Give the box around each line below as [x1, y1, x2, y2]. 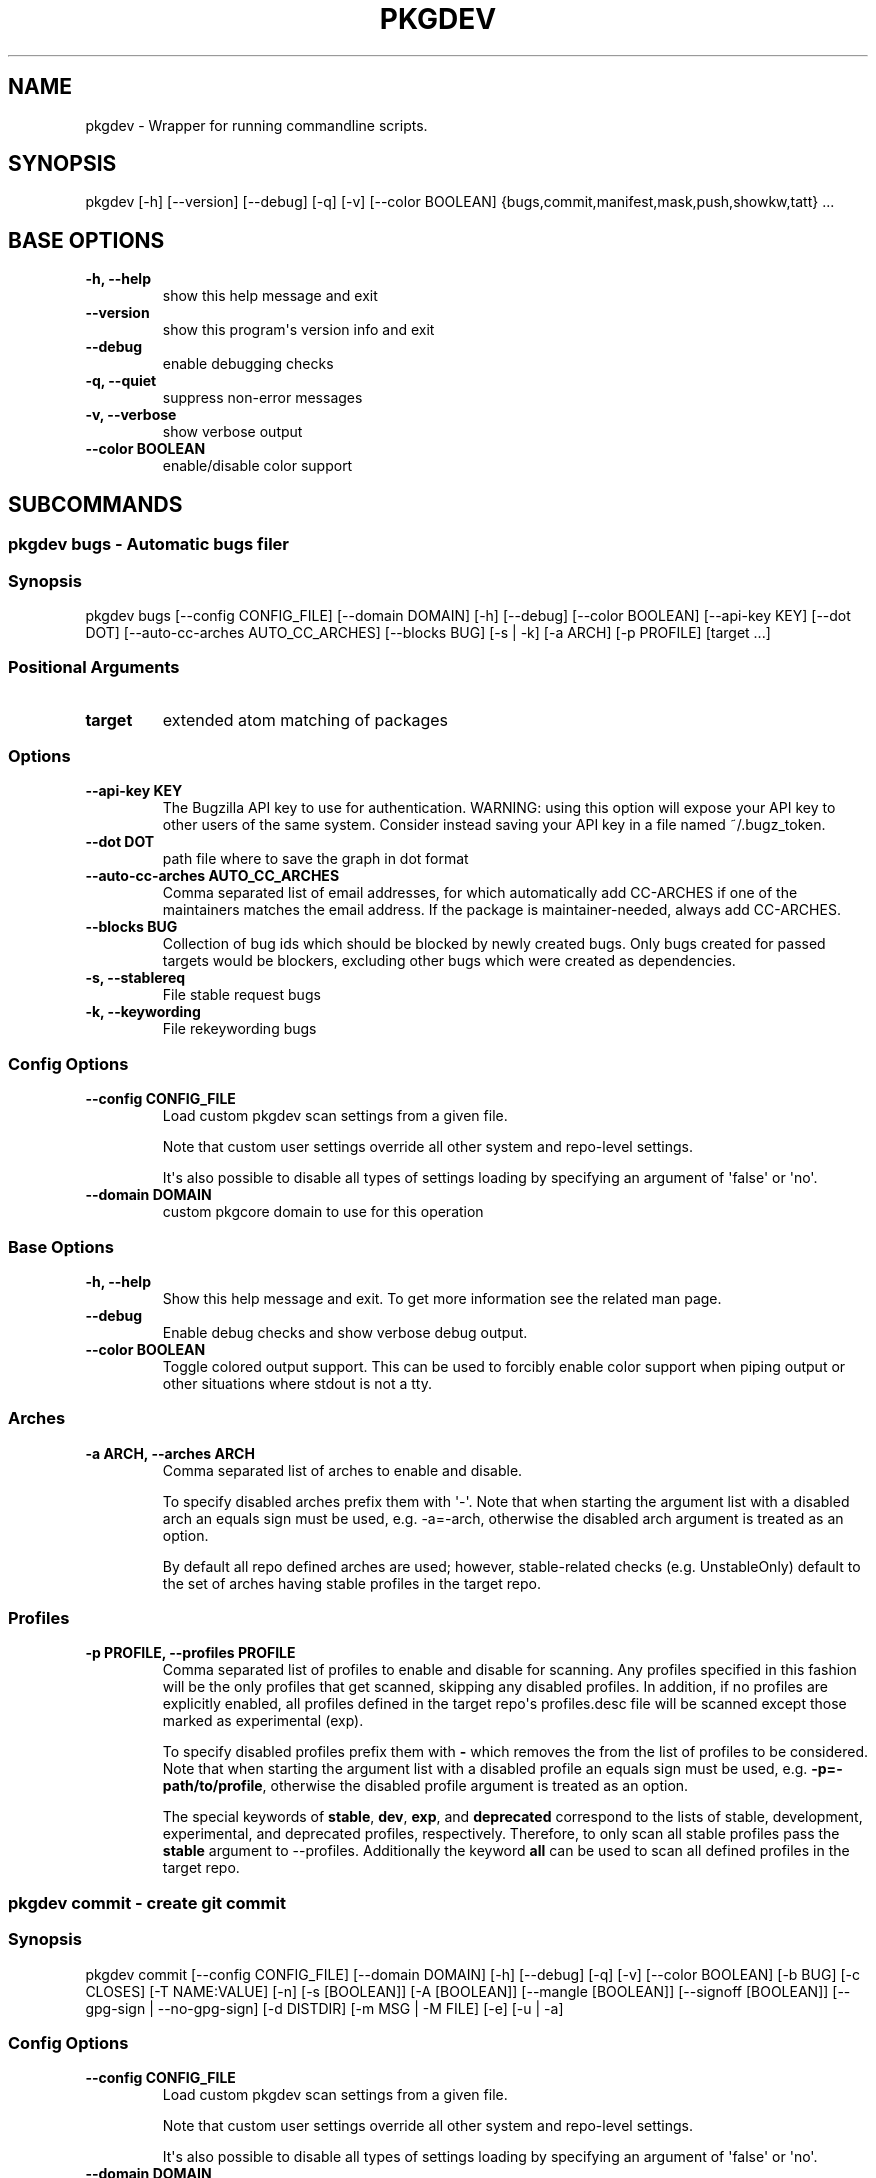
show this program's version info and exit [162, 321, 435, 339]
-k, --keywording [85, 1003, 201, 1021]
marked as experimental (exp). [162, 1712, 364, 1730]
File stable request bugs [162, 986, 321, 1004]
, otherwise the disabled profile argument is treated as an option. [262, 1777, 689, 1795]
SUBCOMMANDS [8, 491, 183, 517]
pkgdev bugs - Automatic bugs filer [8, 534, 290, 555]
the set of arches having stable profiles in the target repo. [162, 1574, 541, 1592]
